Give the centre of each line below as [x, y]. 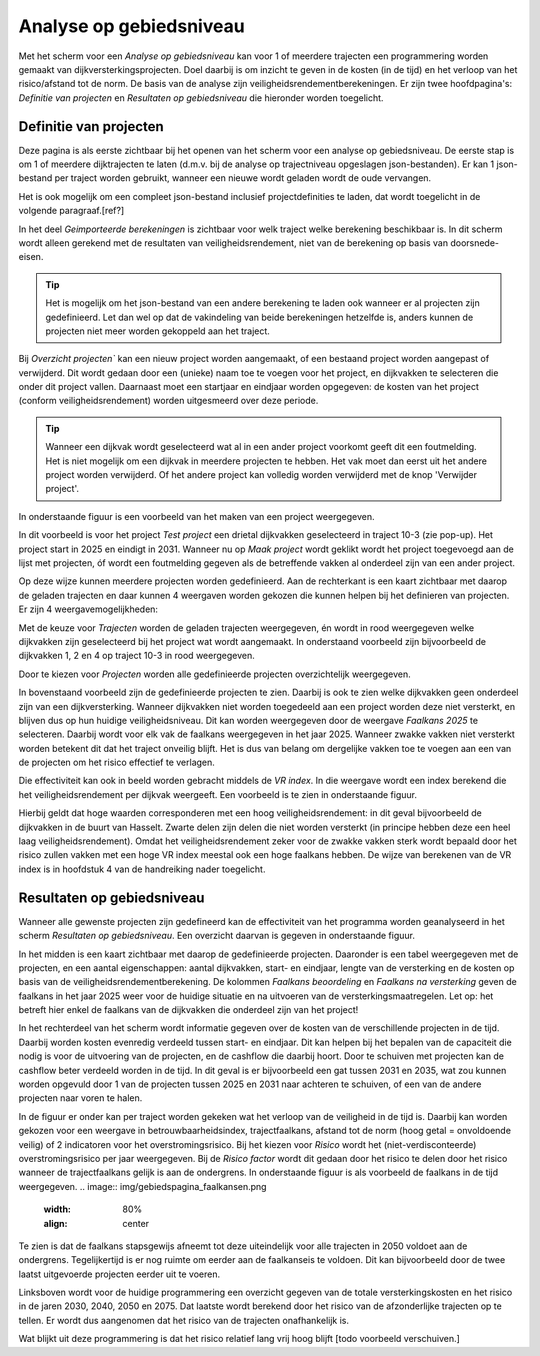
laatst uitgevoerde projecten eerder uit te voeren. [119, 1274]
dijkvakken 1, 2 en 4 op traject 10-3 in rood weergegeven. [136, 656]
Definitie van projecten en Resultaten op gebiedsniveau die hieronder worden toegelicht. [201, 97]
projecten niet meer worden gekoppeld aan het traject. [157, 331]
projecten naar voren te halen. [80, 1098]
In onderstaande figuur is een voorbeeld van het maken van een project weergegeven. [196, 516]
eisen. [31, 257]
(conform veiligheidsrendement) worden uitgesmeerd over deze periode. [168, 401]
